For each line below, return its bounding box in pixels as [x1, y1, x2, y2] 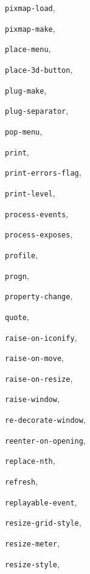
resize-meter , [5, 537, 60, 550]
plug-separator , [5, 104, 69, 117]
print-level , [5, 186, 55, 199]
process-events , [5, 207, 69, 220]
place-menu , [5, 42, 51, 55]
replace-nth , [5, 454, 55, 467]
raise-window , [5, 392, 60, 405]
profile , [5, 248, 38, 261]
